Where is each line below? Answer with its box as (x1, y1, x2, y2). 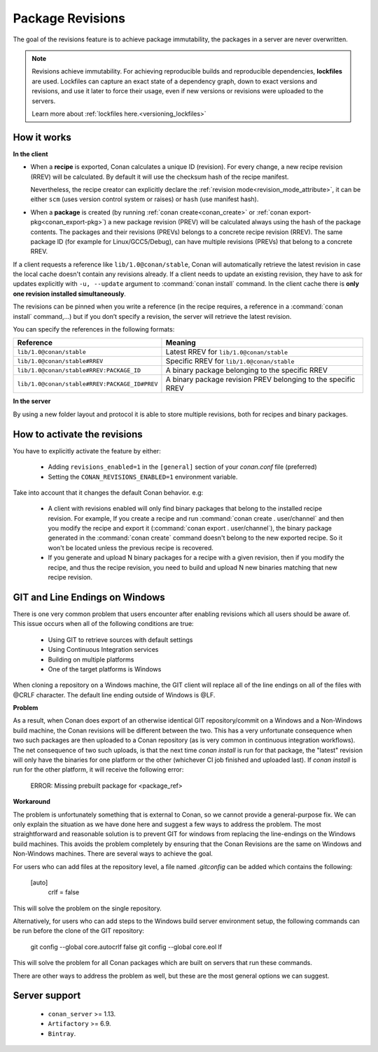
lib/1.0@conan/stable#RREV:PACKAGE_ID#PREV (17, 380, 158, 388)
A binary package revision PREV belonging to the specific (165, 375, 356, 385)
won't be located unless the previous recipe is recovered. (48, 543, 213, 552)
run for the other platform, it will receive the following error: (13, 765, 184, 774)
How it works (13, 131, 71, 143)
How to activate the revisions (13, 428, 143, 440)
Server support (13, 990, 81, 1002)
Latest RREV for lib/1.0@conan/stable (165, 347, 288, 357)
